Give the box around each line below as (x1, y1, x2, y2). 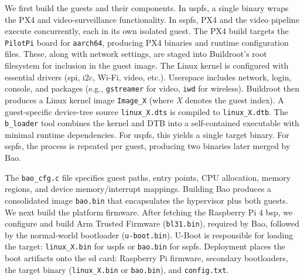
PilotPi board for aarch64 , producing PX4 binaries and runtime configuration (5, 36, 289, 48)
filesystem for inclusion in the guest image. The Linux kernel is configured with (5, 59, 289, 72)
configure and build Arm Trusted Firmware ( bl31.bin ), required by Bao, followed (5, 217, 299, 230)
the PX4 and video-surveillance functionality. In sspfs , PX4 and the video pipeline (5, 13, 299, 25)
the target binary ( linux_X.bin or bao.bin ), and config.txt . (5, 263, 229, 275)
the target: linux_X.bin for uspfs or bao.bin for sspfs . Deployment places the (5, 240, 285, 252)
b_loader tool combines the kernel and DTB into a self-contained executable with (5, 117, 299, 129)
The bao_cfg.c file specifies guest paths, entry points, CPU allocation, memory (5, 171, 291, 183)
